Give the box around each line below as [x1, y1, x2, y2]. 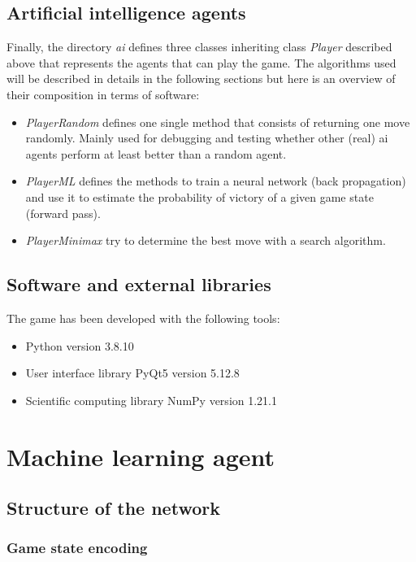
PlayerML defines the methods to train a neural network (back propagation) [25, 172, 406, 190]
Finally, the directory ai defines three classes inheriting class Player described [6, 38, 392, 55]
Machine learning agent [6, 439, 275, 473]
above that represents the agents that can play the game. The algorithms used [6, 54, 396, 71]
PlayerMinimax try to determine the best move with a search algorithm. [25, 232, 386, 249]
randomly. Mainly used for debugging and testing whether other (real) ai [25, 129, 388, 146]
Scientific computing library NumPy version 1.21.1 [25, 391, 277, 408]
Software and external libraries [6, 272, 271, 297]
